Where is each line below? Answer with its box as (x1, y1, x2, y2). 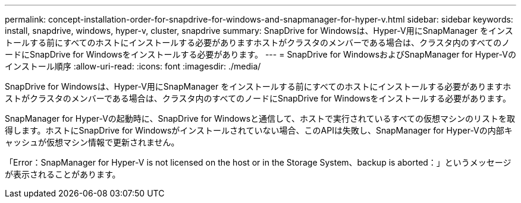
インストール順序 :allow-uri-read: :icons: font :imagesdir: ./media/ (5, 61, 261, 71)
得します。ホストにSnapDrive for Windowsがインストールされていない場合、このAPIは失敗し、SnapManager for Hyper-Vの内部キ (5, 125, 513, 135)
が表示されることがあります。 (5, 169, 121, 179)
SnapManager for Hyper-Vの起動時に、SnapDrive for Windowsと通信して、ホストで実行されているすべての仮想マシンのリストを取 (5, 113, 516, 123)
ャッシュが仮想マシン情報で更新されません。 (5, 137, 180, 147)
